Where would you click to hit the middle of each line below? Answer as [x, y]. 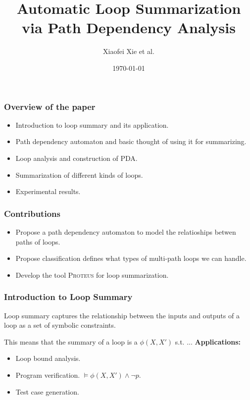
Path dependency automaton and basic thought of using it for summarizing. [131, 141]
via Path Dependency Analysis [129, 27]
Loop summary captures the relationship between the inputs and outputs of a [122, 315]
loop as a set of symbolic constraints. [60, 325]
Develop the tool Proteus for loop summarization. [92, 275]
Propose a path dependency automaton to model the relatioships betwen [126, 231]
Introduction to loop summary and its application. [92, 125]
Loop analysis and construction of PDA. [76, 158]
